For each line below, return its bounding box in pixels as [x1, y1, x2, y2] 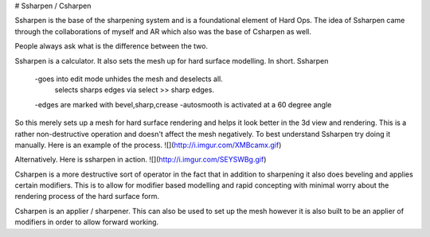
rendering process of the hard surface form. [14, 192, 159, 201]
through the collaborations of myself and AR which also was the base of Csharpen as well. [14, 26, 312, 36]
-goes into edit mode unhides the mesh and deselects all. [34, 74, 223, 84]
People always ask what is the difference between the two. [14, 41, 209, 51]
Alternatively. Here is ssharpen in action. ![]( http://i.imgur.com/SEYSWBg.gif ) [14, 155, 267, 165]
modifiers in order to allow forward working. [14, 217, 159, 227]
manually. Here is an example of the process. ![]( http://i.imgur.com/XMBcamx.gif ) [14, 140, 282, 150]
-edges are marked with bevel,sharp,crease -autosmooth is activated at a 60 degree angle [34, 99, 332, 109]
